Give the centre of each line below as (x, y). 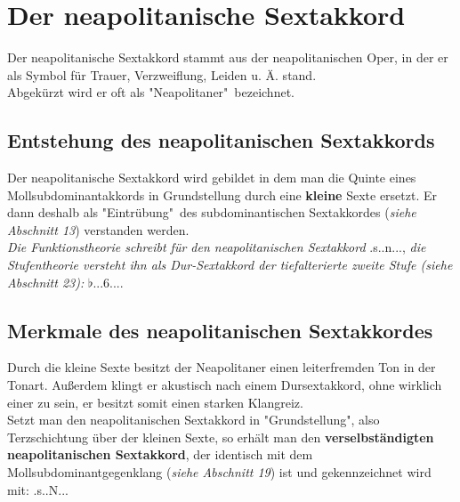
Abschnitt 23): (46, 282)
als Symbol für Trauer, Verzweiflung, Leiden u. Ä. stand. (162, 74)
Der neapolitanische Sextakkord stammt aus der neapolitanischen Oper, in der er (228, 57)
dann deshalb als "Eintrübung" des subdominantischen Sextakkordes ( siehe (212, 212)
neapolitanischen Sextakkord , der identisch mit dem (160, 454)
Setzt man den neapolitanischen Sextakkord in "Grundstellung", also (194, 420)
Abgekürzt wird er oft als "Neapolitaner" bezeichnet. (151, 92)
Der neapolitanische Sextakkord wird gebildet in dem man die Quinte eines (212, 178)
